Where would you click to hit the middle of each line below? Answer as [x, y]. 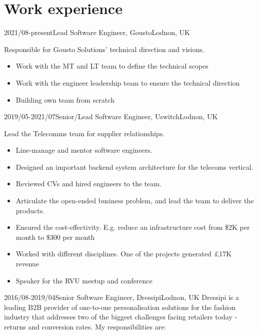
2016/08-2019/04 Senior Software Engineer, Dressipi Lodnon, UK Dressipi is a [122, 297]
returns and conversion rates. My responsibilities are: [85, 326]
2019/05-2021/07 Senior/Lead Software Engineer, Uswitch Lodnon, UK [111, 116]
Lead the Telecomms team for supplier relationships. [84, 133]
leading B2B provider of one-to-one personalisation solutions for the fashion [120, 307]
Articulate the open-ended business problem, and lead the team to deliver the [135, 201]
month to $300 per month [55, 237]
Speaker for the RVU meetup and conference [84, 280]
